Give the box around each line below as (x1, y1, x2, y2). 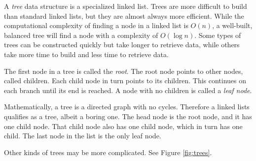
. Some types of (194, 30, 241, 40)
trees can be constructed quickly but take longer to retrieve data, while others (4, 39, 240, 50)
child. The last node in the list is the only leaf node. (4, 130, 161, 141)
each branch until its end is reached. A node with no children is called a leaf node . (4, 85, 252, 95)
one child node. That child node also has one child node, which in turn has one (4, 121, 243, 131)
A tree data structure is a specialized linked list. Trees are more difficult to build (4, 1, 247, 11)
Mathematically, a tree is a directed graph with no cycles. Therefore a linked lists (4, 101, 250, 112)
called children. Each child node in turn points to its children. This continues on (4, 75, 247, 86)
